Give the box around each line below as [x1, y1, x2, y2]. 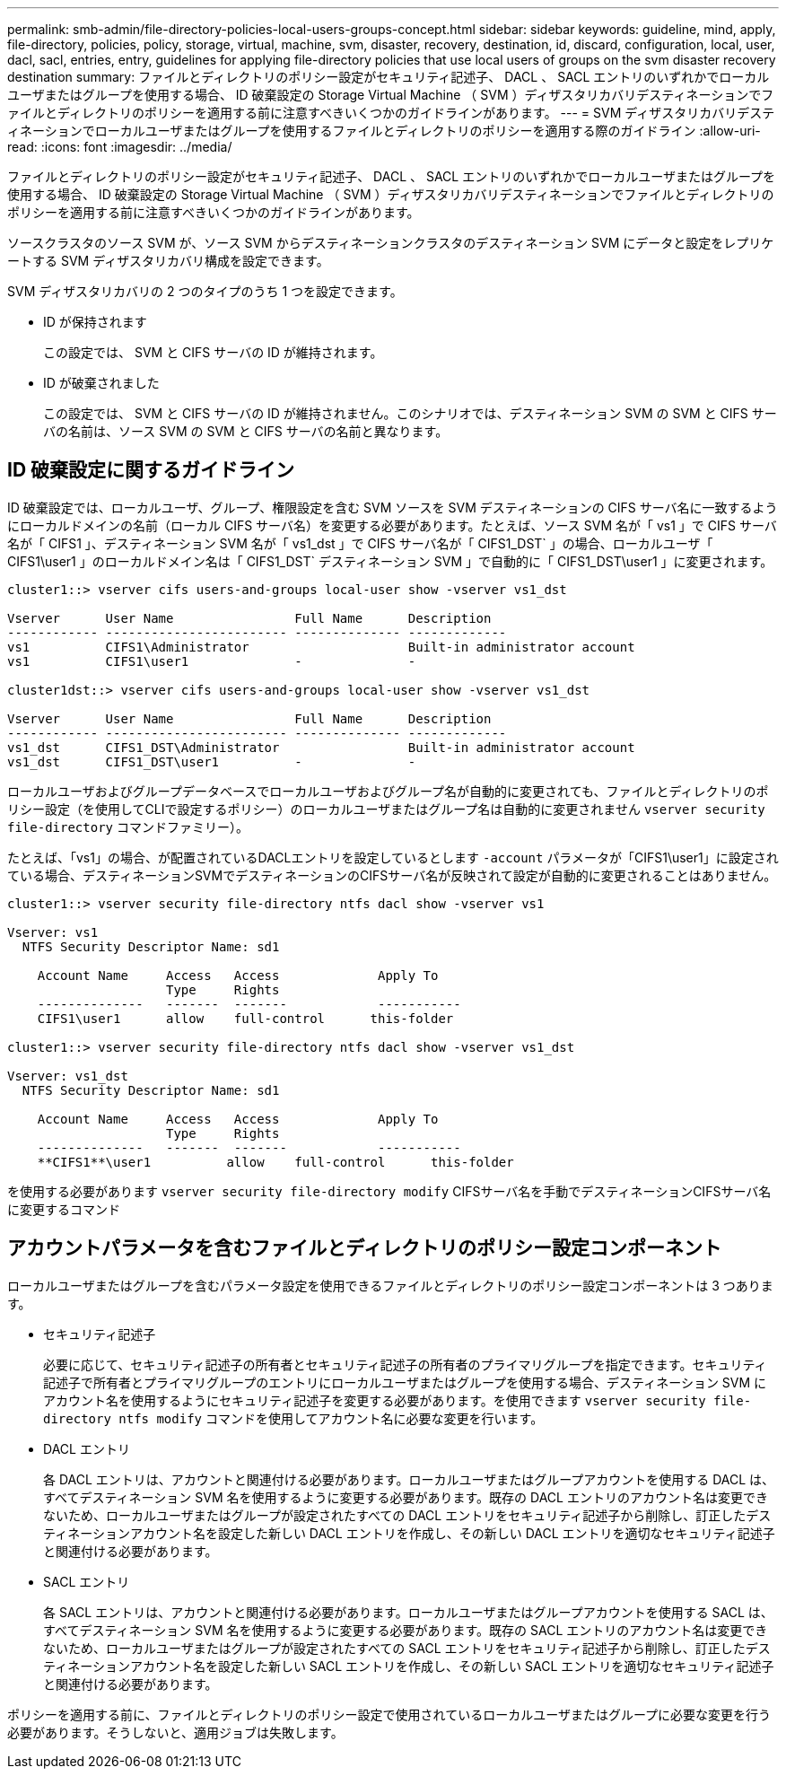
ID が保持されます [43, 314, 147, 329]
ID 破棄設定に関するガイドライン [7, 459, 295, 482]
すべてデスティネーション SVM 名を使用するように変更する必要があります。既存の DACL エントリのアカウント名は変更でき [43, 1489, 768, 1505]
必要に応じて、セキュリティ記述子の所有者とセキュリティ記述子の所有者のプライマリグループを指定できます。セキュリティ [43, 1356, 767, 1372]
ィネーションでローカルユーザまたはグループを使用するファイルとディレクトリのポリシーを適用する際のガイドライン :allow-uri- [7, 123, 761, 138]
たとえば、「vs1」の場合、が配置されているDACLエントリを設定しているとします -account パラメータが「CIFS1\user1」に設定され [7, 849, 779, 865]
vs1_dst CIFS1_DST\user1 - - [7, 754, 416, 769]
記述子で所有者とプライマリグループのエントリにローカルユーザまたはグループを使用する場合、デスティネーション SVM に [43, 1374, 767, 1390]
